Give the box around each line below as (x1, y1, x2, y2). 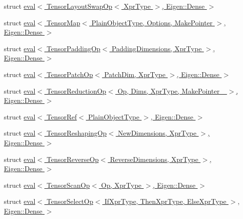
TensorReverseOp (46, 154, 99, 164)
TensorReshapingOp (46, 128, 107, 138)
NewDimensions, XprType (118, 128, 197, 138)
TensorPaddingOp (46, 43, 101, 53)
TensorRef (46, 111, 77, 121)
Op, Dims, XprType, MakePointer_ (117, 85, 225, 96)
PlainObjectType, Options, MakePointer (91, 17, 213, 27)
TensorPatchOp (46, 69, 93, 79)
